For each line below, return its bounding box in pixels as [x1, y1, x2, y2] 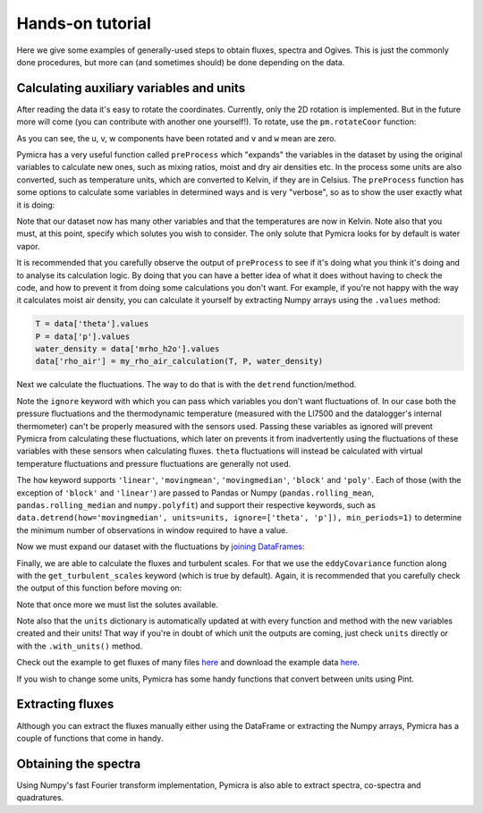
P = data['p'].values [35, 331, 131, 342]
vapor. [16, 241, 40, 251]
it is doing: [16, 199, 55, 210]
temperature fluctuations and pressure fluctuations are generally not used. [16, 458, 291, 469]
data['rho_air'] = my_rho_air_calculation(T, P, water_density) [35, 356, 324, 367]
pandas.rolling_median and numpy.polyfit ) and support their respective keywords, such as [16, 499, 376, 510]
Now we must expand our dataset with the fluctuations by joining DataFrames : [16, 541, 305, 552]
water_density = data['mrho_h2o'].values [35, 344, 220, 354]
